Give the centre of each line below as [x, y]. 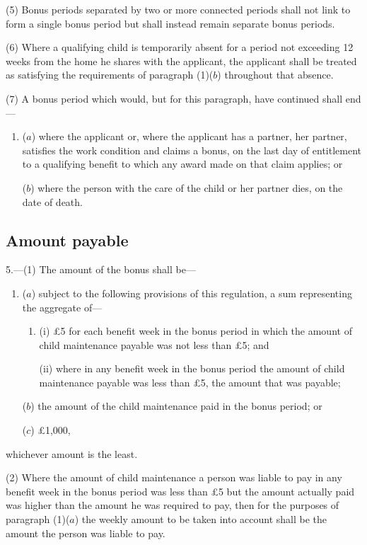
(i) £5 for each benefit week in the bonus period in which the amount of [196, 331]
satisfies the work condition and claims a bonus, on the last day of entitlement [192, 150]
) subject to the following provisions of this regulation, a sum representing [192, 293]
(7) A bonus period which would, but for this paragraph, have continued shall [174, 98]
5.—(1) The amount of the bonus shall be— [101, 269]
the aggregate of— [62, 307]
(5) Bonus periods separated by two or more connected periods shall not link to [178, 9]
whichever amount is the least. [72, 453]
